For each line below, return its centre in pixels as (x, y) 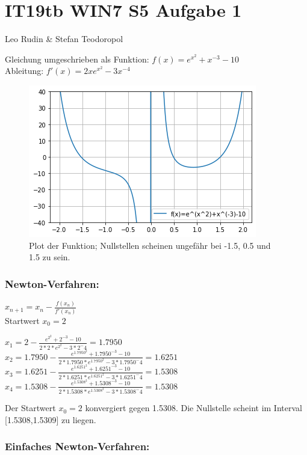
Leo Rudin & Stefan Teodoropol (64, 39)
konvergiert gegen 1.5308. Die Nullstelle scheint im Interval (194, 408)
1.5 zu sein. (50, 257)
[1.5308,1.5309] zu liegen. (51, 419)
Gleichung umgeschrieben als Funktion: (77, 59)
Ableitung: (24, 71)
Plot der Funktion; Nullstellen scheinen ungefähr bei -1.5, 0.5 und (150, 245)
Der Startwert (30, 408)
